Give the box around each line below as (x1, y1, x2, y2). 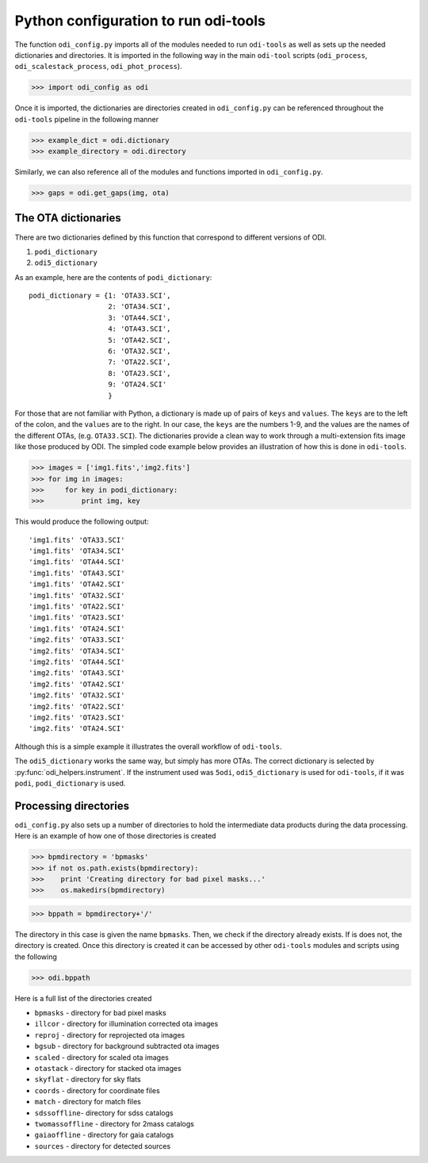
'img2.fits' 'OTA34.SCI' (29, 647, 125, 655)
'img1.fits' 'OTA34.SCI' (29, 547, 125, 555)
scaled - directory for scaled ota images (34, 1052, 170, 1062)
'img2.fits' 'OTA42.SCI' (29, 679, 125, 689)
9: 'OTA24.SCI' (108, 380, 167, 389)
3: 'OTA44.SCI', (108, 313, 171, 322)
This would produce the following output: (14, 516, 150, 527)
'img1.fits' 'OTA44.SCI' (29, 558, 125, 566)
